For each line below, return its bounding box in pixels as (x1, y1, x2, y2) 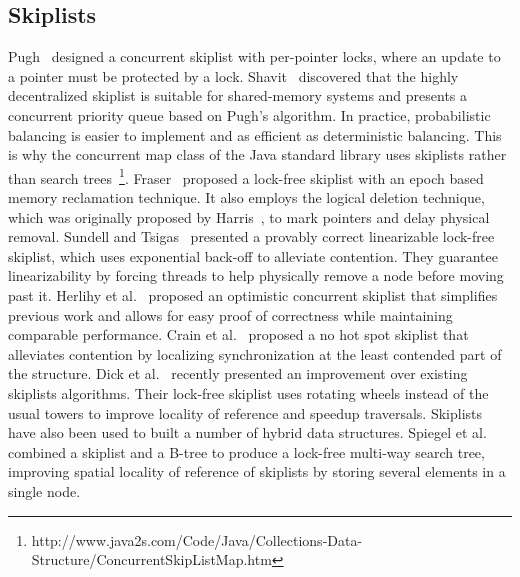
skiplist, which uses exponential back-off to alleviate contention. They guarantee (8, 245, 498, 266)
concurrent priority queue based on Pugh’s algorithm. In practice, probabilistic (8, 104, 491, 125)
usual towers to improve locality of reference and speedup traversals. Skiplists (8, 402, 483, 423)
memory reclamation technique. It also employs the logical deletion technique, (8, 187, 485, 208)
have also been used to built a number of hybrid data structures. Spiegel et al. (8, 422, 487, 443)
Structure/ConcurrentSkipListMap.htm (31, 549, 272, 570)
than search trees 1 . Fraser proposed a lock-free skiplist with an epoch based (8, 164, 484, 188)
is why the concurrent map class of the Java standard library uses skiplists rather (8, 144, 507, 165)
